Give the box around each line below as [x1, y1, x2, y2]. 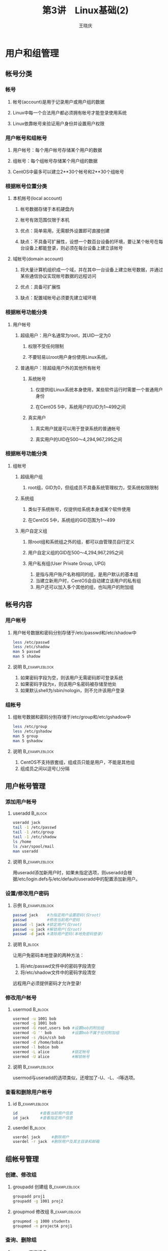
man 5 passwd [12, 649, 41, 654]
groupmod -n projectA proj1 [12, 1223, 72, 1229]
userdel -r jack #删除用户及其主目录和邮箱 [12, 1139, 100, 1144]
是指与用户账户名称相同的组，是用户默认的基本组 [35, 571, 138, 577]
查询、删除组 [5, 1236, 37, 1243]
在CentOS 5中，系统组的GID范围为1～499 [27, 517, 116, 523]
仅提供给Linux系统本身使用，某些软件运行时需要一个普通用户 [35, 386, 163, 393]
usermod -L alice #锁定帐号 [12, 1049, 90, 1054]
